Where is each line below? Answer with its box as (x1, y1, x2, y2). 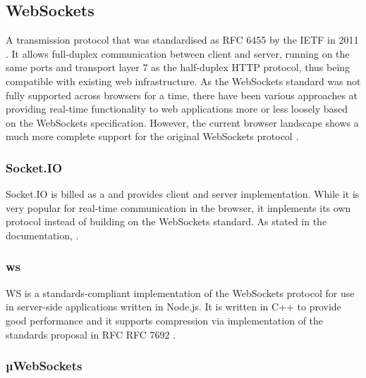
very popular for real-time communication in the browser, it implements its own (6, 200, 351, 215)
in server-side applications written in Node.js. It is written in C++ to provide (6, 299, 341, 314)
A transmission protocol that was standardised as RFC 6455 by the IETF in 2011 (6, 32, 359, 47)
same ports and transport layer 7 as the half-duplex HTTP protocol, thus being (6, 60, 350, 75)
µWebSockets (6, 357, 83, 374)
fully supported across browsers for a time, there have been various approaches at (6, 87, 358, 102)
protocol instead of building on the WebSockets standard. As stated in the (6, 214, 327, 229)
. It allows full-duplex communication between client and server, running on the (6, 46, 350, 61)
